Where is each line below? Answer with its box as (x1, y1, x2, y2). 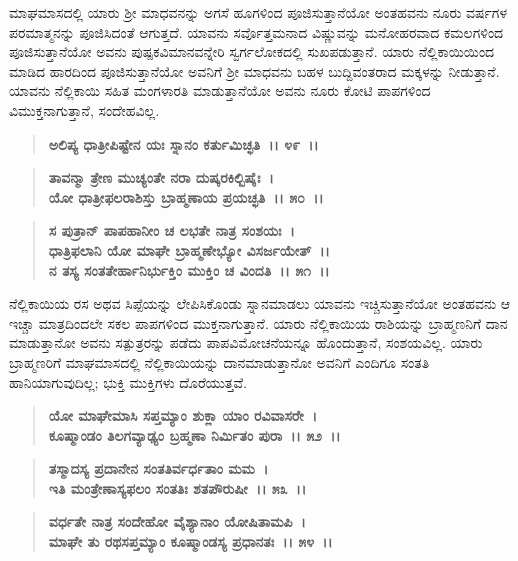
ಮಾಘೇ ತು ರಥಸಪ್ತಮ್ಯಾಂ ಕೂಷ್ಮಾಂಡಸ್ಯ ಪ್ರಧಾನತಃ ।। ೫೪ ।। (48, 531, 333, 552)
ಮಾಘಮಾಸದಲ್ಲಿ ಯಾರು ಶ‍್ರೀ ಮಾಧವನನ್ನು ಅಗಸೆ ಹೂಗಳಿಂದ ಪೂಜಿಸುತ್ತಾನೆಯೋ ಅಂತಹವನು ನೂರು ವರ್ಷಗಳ (9, 2, 507, 22)
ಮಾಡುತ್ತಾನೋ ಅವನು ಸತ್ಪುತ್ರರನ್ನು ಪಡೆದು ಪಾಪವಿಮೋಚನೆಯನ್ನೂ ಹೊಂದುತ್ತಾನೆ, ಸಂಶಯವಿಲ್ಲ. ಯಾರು (9, 332, 483, 353)
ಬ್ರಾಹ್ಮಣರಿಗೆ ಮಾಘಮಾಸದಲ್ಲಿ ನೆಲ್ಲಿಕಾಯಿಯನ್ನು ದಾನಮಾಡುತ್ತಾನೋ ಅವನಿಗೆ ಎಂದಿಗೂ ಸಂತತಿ (9, 351, 430, 372)
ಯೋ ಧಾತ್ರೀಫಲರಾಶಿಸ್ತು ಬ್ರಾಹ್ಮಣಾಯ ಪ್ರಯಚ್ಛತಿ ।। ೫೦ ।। (48, 186, 324, 207)
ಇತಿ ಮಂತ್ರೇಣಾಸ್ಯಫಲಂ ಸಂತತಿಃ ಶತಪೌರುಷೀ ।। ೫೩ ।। (48, 477, 307, 498)
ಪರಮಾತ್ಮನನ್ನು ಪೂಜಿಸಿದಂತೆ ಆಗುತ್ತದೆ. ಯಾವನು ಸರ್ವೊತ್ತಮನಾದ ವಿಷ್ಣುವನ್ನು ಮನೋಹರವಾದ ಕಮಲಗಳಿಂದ (9, 21, 504, 42)
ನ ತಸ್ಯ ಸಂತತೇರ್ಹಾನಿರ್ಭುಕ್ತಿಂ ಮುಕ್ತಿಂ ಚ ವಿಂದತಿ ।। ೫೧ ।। (48, 259, 330, 280)
